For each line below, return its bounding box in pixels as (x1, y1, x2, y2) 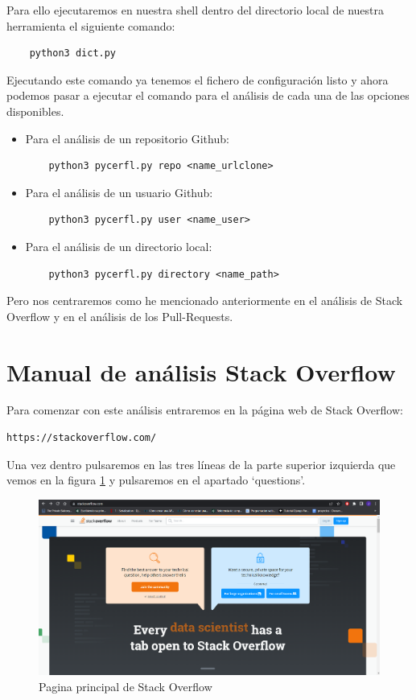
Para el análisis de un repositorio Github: (25, 130, 229, 146)
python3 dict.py (29, 47, 117, 60)
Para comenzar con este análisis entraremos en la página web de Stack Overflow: (6, 401, 403, 418)
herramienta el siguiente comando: (6, 17, 175, 34)
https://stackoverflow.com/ (6, 432, 157, 444)
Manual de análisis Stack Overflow (6, 355, 396, 388)
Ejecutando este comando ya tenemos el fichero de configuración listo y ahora (6, 71, 389, 88)
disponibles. (6, 102, 64, 119)
